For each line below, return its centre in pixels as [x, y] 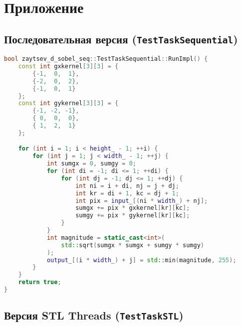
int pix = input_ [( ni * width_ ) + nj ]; [142, 201]
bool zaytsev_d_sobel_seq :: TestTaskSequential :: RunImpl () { [106, 59]
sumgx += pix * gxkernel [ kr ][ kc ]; [133, 208]
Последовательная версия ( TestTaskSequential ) [121, 39]
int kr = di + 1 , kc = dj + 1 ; [127, 193]
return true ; [40, 282]
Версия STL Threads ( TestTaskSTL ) [94, 315]
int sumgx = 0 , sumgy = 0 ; [92, 164]
